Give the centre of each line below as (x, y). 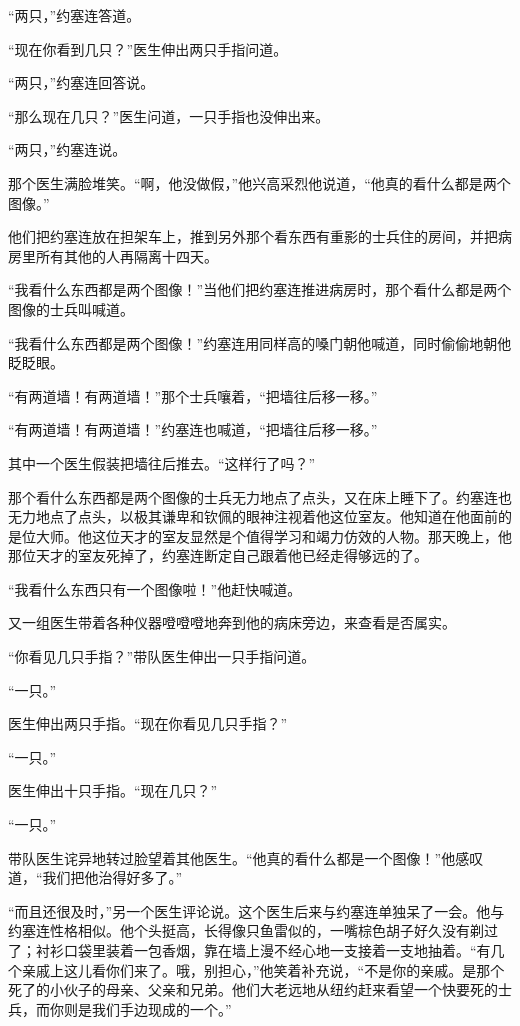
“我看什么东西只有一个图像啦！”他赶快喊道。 (155, 588)
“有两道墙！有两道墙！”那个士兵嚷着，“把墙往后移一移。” (193, 395)
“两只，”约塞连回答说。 (81, 82)
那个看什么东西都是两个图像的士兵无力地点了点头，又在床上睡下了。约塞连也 (260, 496)
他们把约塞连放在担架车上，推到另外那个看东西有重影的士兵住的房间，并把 (253, 236)
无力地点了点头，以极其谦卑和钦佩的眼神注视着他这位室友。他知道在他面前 (253, 516)
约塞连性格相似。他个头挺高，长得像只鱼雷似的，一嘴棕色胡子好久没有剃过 (253, 930)
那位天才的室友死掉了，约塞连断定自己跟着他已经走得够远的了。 (218, 555)
